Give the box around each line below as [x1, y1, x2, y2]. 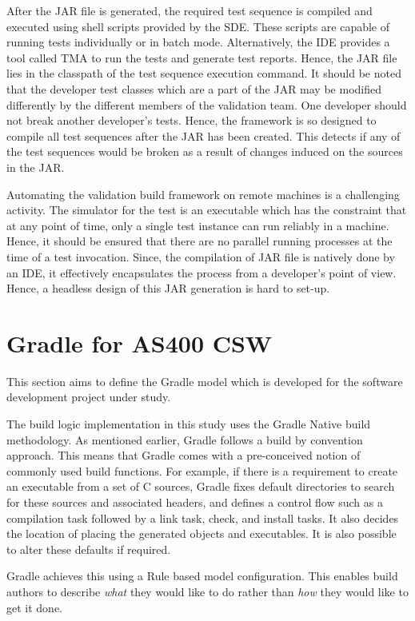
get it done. [6, 599, 62, 615]
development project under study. [6, 388, 171, 405]
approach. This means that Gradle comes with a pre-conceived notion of [6, 447, 361, 464]
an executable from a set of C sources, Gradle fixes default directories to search [6, 478, 395, 495]
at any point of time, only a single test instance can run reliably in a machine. [6, 217, 389, 233]
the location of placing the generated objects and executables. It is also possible [6, 525, 397, 542]
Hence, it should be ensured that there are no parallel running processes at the [6, 233, 393, 249]
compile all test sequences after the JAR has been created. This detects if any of [6, 127, 401, 144]
